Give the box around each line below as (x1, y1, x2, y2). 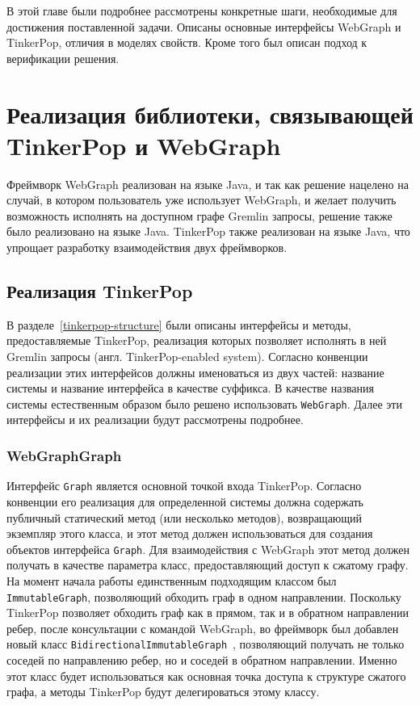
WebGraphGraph (6, 446, 122, 465)
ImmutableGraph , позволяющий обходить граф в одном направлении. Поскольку (6, 588, 401, 605)
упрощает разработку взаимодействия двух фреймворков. (6, 239, 288, 256)
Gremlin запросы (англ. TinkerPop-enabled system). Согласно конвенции (6, 348, 368, 365)
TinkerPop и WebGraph (6, 128, 281, 162)
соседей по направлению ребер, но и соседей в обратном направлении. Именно (6, 652, 397, 669)
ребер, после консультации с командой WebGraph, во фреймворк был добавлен (6, 619, 399, 636)
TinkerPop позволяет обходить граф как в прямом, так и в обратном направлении (6, 604, 409, 621)
